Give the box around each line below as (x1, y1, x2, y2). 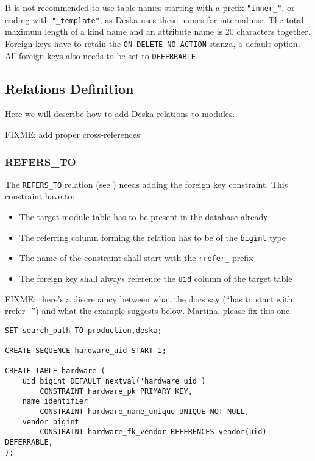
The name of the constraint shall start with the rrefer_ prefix (19, 251, 253, 264)
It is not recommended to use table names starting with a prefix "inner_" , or (5, 1, 295, 13)
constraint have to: (5, 190, 75, 202)
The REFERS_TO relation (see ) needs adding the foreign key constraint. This (5, 177, 288, 190)
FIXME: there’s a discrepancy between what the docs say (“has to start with (5, 292, 293, 305)
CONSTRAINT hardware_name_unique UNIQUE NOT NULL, (40, 407, 249, 416)
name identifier (22, 397, 88, 406)
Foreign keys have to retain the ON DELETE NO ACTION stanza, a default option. (5, 37, 300, 49)
